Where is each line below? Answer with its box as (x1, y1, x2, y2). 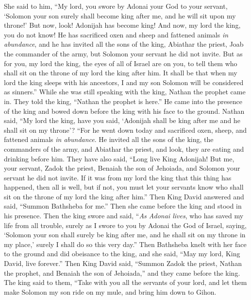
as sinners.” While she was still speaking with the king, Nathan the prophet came (4, 87, 246, 97)
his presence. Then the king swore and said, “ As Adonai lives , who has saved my (4, 211, 244, 221)
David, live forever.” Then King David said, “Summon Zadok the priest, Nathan (4, 258, 242, 268)
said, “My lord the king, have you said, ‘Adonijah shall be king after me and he (4, 115, 240, 125)
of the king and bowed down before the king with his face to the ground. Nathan (4, 106, 245, 116)
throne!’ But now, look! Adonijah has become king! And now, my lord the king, (4, 20, 241, 30)
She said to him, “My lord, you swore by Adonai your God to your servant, (4, 1, 228, 11)
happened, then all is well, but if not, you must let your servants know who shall (4, 182, 244, 192)
